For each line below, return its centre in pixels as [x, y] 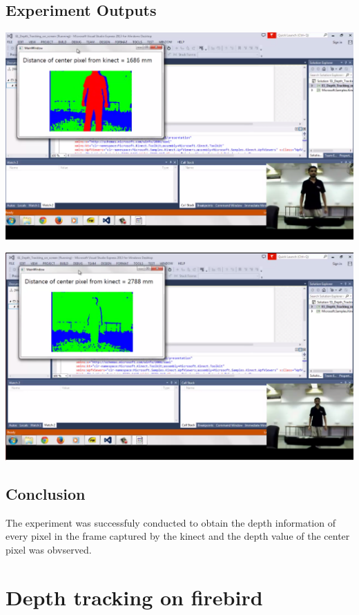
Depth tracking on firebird [134, 597]
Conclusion [46, 493]
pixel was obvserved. [49, 549]
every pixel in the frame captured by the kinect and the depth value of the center [178, 536]
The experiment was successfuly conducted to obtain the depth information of [171, 522]
